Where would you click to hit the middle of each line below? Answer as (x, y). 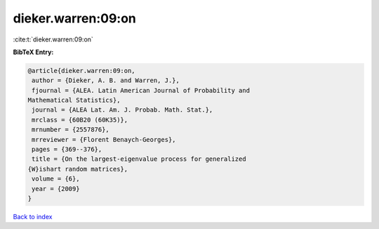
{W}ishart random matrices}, (78, 169)
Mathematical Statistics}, (74, 100)
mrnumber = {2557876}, (71, 130)
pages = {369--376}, (67, 150)
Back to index (33, 216)
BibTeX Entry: (33, 52)
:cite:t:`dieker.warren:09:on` (53, 39)
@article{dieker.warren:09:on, (82, 71)
